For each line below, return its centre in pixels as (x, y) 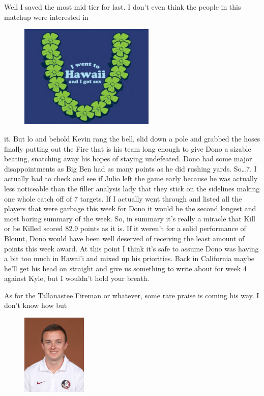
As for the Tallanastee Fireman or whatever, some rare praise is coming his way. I (132, 295)
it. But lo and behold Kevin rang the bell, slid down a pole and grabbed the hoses (132, 138)
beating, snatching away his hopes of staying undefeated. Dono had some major (128, 159)
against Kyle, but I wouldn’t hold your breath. (77, 278)
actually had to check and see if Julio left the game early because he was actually (131, 178)
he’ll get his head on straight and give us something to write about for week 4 (125, 268)
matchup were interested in (46, 17)
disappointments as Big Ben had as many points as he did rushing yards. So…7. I (130, 168)
